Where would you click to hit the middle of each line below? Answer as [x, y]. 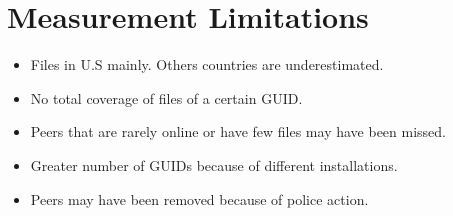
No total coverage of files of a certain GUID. [166, 97]
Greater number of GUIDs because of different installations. [214, 164]
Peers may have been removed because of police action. [199, 198]
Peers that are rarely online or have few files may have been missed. [238, 131]
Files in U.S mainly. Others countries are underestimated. [207, 64]
